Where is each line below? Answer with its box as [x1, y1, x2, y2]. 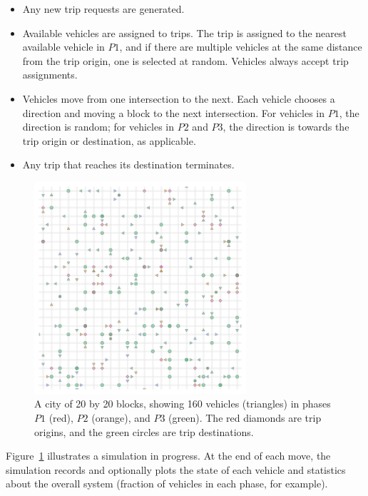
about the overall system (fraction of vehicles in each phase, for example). [6, 476, 328, 491]
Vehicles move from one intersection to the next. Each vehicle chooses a [22, 91, 335, 106]
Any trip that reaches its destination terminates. [22, 157, 235, 172]
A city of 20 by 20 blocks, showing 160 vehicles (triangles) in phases [34, 396, 331, 411]
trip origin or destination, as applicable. [22, 133, 196, 148]
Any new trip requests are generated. [22, 1, 185, 16]
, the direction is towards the [223, 119, 349, 134]
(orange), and [91, 410, 150, 425]
